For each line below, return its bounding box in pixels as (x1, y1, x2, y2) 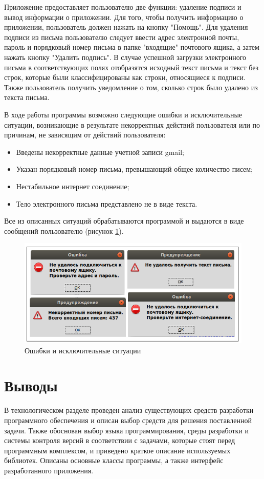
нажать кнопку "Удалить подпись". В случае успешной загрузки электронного (4, 51, 247, 62)
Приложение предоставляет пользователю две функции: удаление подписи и (4, 2, 241, 12)
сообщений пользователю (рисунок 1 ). (4, 225, 124, 236)
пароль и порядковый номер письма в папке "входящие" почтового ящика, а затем (4, 42, 259, 52)
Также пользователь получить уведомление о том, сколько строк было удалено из (4, 82, 258, 92)
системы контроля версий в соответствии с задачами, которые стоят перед (4, 435, 235, 446)
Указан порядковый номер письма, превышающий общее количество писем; (16, 164, 253, 174)
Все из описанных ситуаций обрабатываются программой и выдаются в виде (4, 215, 244, 226)
